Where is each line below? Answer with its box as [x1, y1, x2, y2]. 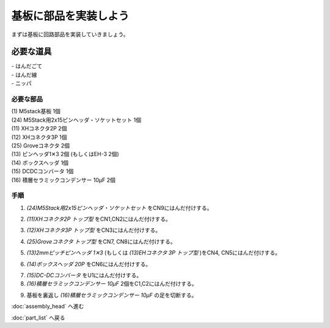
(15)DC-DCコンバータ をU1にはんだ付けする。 [26, 271, 142, 278]
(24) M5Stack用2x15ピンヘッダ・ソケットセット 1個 [11, 116, 142, 124]
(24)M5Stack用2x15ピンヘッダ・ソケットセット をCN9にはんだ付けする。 [26, 204, 213, 211]
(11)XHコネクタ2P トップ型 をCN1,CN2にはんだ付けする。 [26, 215, 171, 223]
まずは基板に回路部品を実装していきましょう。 [11, 31, 129, 38]
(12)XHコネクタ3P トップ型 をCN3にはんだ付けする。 [26, 226, 161, 234]
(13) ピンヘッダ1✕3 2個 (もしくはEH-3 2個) [11, 151, 119, 158]
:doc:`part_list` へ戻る [11, 314, 65, 321]
